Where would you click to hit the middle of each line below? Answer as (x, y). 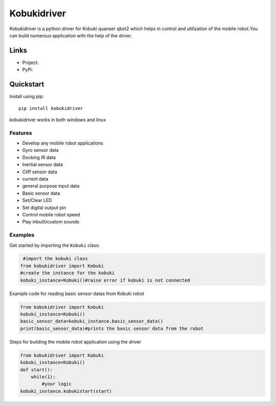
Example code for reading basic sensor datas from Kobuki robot (77, 294)
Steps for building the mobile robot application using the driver (75, 342)
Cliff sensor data (40, 172)
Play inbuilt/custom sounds (51, 222)
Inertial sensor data (43, 165)
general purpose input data (51, 186)
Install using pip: (27, 97)
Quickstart (27, 84)
